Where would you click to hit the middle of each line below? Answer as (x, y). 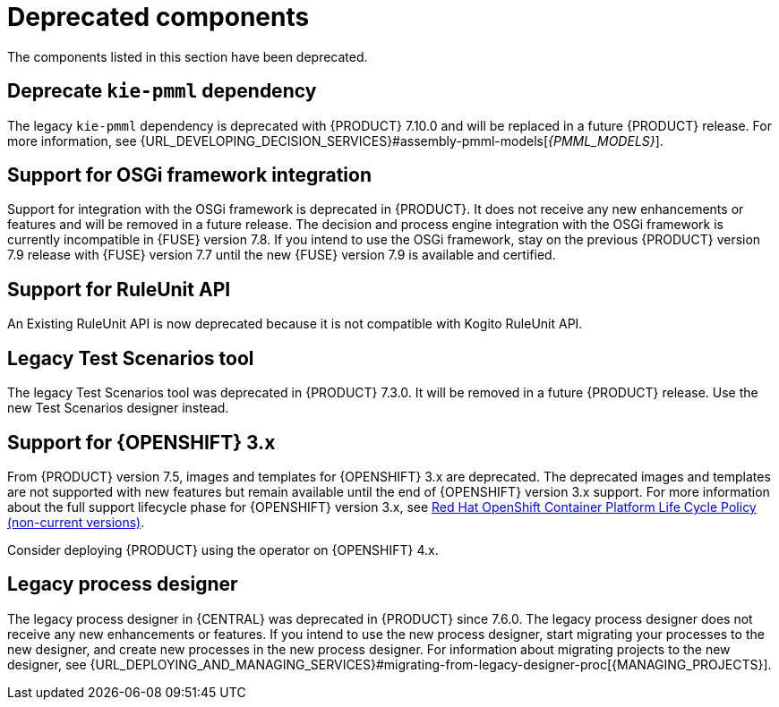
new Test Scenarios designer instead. (118, 408)
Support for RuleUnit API (119, 289)
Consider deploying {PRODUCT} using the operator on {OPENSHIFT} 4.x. (223, 549)
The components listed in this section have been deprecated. (188, 56)
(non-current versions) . (76, 522)
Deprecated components (158, 17)
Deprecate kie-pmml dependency (162, 91)
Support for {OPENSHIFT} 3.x (141, 442)
